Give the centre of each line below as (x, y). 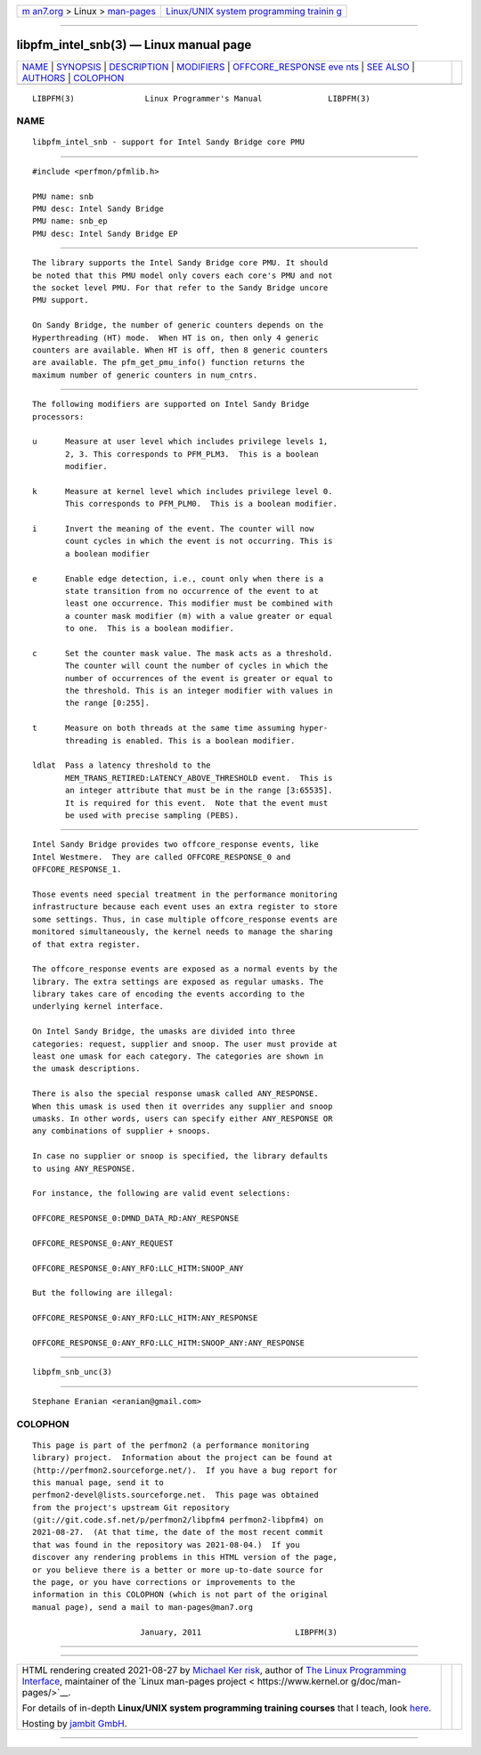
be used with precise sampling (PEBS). (152, 815)
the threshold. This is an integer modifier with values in (199, 691)
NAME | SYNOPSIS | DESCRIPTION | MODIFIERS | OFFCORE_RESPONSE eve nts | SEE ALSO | (219, 67)
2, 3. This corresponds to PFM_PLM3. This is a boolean (192, 454)
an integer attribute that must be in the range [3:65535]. (199, 791)
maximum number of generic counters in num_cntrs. (145, 375)
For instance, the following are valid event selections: (162, 1194)
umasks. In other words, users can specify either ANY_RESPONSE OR (183, 1118)
